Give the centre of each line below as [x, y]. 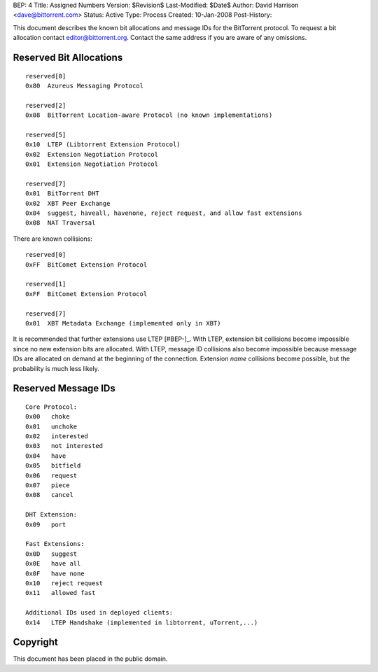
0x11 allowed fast [61, 593]
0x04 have [46, 456]
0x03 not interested [64, 446]
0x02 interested [57, 436]
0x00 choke [48, 417]
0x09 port [46, 524]
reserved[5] [46, 134]
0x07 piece [48, 485]
